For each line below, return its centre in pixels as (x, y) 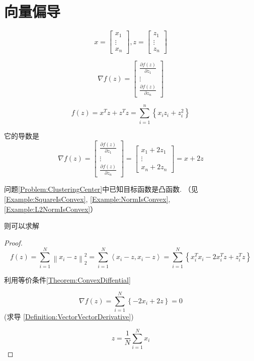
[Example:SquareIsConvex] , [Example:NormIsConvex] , (87, 199)
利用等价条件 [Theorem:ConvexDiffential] (67, 279)
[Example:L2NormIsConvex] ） (51, 209)
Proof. (13, 242)
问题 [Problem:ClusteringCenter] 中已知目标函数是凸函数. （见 (101, 189)
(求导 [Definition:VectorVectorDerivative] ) (69, 317)
